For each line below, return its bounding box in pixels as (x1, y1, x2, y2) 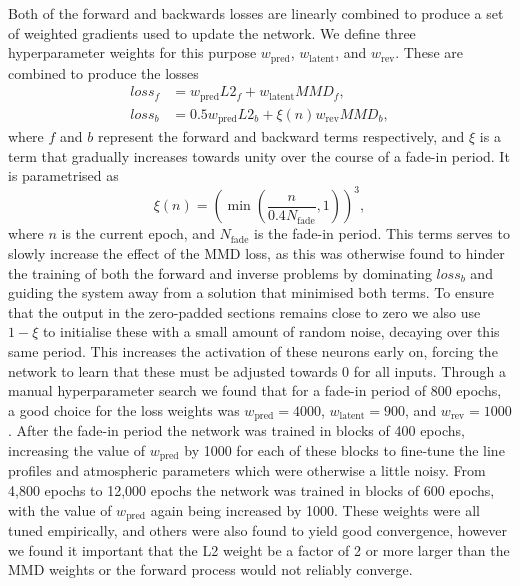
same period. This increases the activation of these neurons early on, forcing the (8, 341, 498, 362)
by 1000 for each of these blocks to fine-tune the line (184, 439, 505, 460)
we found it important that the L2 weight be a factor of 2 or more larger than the (8, 539, 510, 560)
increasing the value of (8, 439, 146, 460)
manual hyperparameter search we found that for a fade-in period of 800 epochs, (8, 380, 502, 401)
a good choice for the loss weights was (8, 399, 240, 420)
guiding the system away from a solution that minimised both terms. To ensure (8, 282, 494, 303)
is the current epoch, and (61, 223, 215, 244)
